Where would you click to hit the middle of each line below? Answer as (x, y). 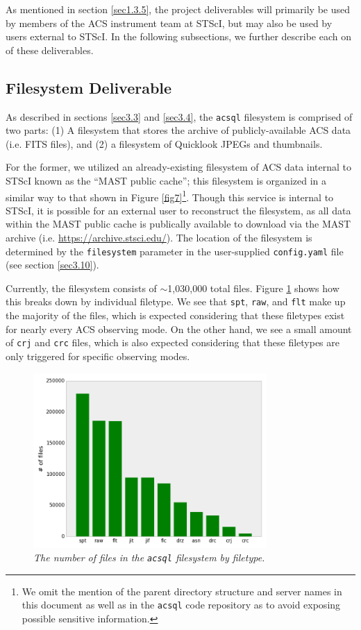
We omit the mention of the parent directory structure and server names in (182, 591)
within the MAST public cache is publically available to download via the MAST (178, 224)
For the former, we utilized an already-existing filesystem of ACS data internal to (179, 167)
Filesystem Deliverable (89, 87)
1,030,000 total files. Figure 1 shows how (253, 288)
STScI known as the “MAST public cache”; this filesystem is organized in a (166, 181)
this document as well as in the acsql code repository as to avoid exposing (181, 605)
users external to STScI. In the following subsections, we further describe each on (179, 36)
